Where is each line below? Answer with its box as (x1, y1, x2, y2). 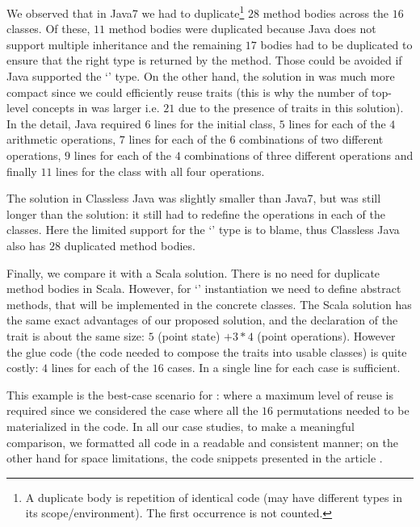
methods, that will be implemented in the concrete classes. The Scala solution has (6, 295, 412, 312)
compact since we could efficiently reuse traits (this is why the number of (6, 83, 368, 100)
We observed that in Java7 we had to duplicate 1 (6, 2, 245, 21)
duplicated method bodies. (64, 236, 195, 253)
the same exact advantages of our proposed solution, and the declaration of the (6, 312, 398, 328)
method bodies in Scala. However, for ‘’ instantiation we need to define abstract (6, 280, 401, 297)
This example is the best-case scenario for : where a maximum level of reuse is (6, 386, 393, 403)
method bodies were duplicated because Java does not (108, 20, 376, 37)
